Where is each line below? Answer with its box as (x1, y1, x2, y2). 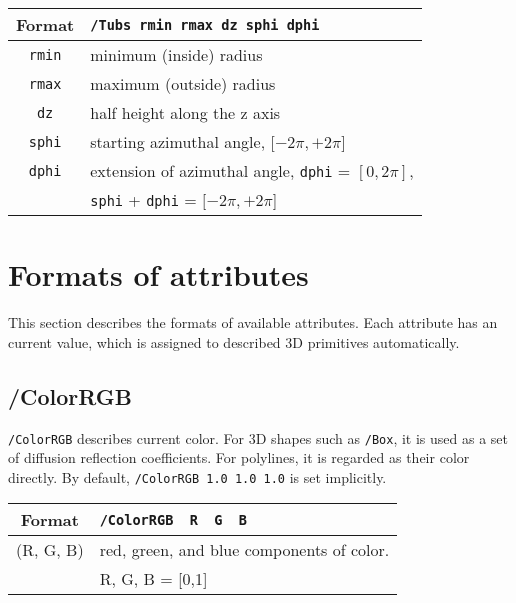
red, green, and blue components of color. (99, 538, 390, 562)
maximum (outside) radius (90, 72, 276, 95)
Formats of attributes (8, 254, 309, 295)
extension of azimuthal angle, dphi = (90, 159, 351, 182)
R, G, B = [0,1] (99, 567, 208, 591)
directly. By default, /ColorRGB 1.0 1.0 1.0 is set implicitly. (8, 466, 387, 487)
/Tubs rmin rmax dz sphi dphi (90, 16, 320, 33)
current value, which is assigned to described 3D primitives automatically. (8, 331, 460, 352)
